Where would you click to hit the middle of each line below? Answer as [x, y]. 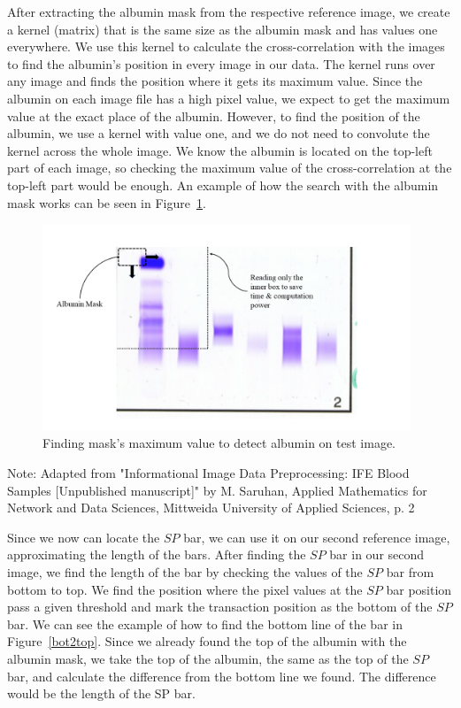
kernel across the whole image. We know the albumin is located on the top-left [220, 150]
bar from [410, 572]
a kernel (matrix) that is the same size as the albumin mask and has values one [223, 29]
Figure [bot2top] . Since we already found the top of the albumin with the [207, 641]
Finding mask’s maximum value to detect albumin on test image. [219, 443]
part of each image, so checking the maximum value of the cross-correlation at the [230, 168]
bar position [419, 589]
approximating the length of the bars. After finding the [157, 554]
